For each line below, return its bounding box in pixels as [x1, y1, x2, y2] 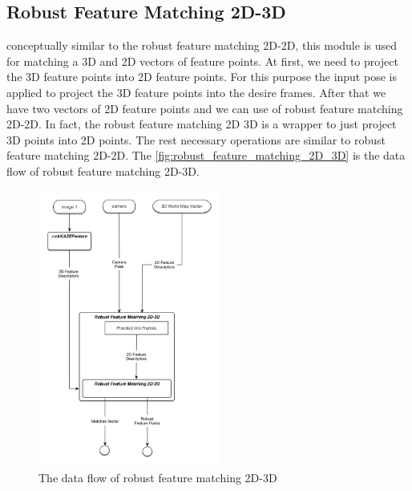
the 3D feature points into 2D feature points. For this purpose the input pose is [6, 68, 397, 85]
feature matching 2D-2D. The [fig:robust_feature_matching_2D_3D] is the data [6, 147, 406, 164]
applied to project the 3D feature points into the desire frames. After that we [6, 83, 386, 100]
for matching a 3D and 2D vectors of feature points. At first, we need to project [6, 52, 398, 69]
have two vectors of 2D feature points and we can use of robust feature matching [6, 99, 403, 116]
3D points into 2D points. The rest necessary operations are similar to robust [6, 131, 386, 148]
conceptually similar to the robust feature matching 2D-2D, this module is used [6, 37, 398, 54]
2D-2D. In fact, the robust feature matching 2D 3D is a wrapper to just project [6, 116, 397, 132]
